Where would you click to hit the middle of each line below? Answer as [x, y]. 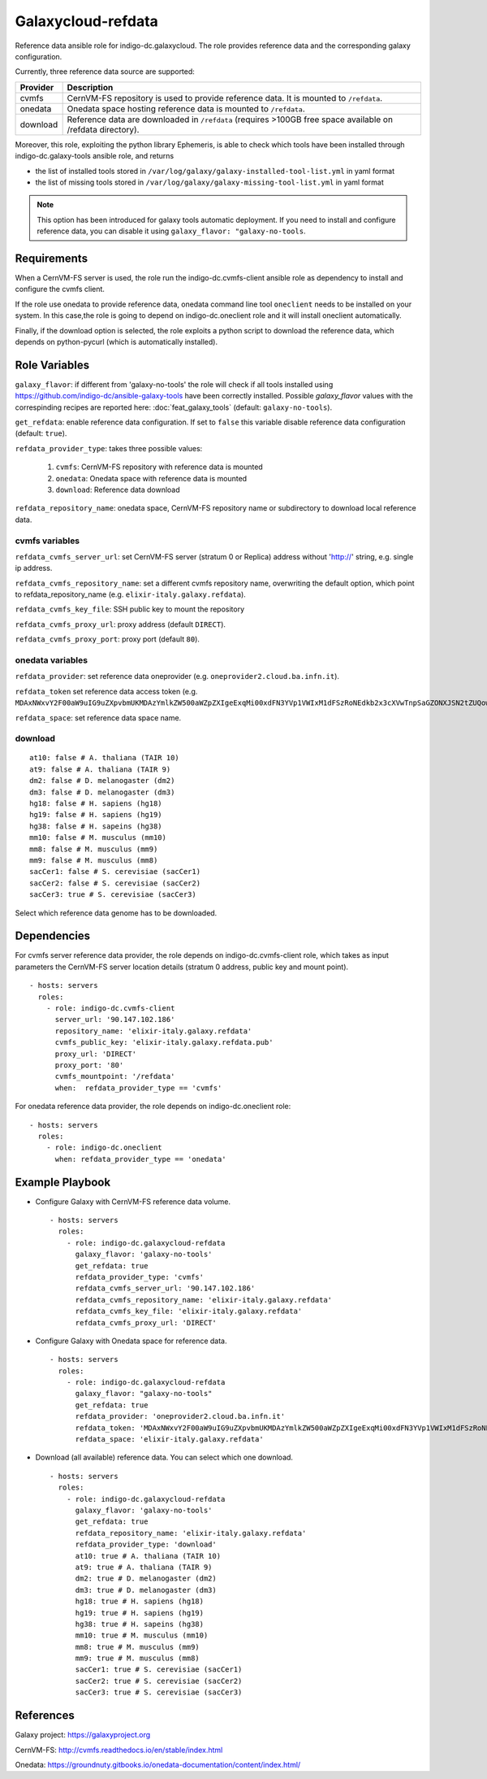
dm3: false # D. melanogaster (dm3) [102, 792]
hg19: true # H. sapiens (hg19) [140, 1613]
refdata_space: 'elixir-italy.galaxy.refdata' [169, 1440]
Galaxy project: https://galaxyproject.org [83, 1735]
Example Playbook [63, 1182]
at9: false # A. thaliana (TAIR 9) [100, 769]
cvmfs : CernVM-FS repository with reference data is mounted [159, 467]
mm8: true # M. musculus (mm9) [138, 1647]
